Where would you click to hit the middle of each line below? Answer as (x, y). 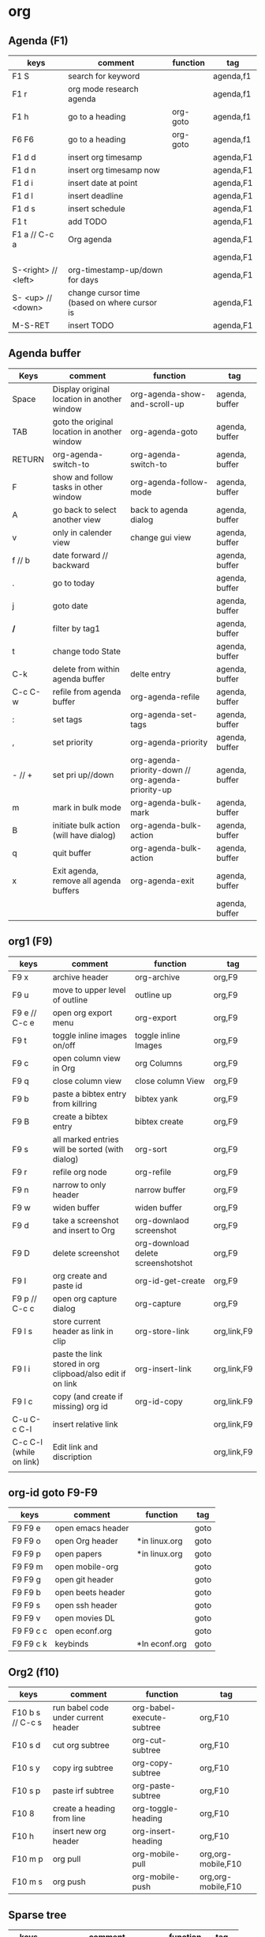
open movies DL (85, 1618)
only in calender (82, 533)
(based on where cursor (113, 303)
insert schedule (97, 208)
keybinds (72, 1644)
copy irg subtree (83, 1768)
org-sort (151, 1149)
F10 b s (26, 1713)
